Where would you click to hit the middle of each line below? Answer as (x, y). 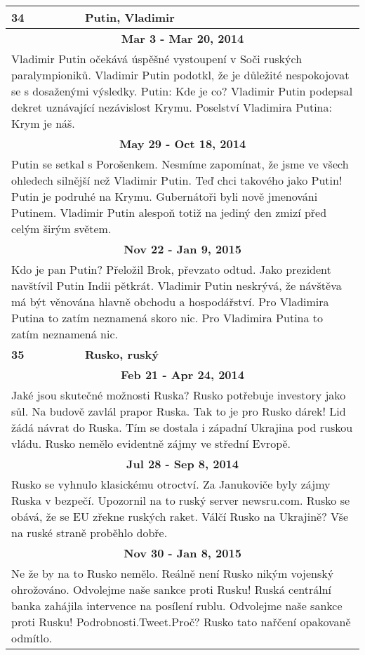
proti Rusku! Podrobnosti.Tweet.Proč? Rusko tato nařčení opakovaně (181, 622)
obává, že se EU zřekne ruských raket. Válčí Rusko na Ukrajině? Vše (180, 516)
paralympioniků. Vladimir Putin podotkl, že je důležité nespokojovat (180, 75)
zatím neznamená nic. (65, 334)
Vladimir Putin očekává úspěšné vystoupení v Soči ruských (157, 59)
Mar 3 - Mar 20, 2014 (182, 38)
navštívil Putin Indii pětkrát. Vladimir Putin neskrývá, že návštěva (177, 285)
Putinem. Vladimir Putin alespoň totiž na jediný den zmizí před (169, 212)
